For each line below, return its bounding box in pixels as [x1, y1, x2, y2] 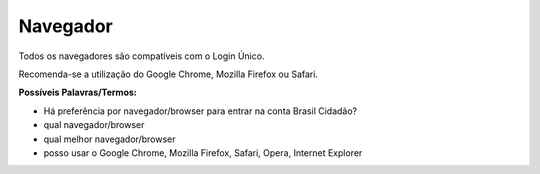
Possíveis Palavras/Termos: [18, 86, 137, 99]
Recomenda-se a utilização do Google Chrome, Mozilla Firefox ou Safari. [18, 68, 319, 80]
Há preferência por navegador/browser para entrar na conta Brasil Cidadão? [43, 105, 358, 117]
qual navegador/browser [43, 119, 145, 131]
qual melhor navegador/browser [43, 133, 176, 145]
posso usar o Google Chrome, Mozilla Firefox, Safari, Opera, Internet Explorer [43, 146, 363, 159]
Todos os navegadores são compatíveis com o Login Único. [18, 50, 265, 62]
